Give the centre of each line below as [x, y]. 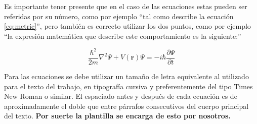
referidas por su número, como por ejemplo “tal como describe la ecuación [119, 16]
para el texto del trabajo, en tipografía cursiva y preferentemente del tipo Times [128, 86]
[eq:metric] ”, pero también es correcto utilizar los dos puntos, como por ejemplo [127, 26]
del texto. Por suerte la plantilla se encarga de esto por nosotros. [117, 116]
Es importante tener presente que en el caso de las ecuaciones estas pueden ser [126, 6]
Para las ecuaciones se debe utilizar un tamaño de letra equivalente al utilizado [126, 76]
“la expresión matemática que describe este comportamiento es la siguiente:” [123, 36]
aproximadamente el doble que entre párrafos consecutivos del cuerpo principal [126, 106]
